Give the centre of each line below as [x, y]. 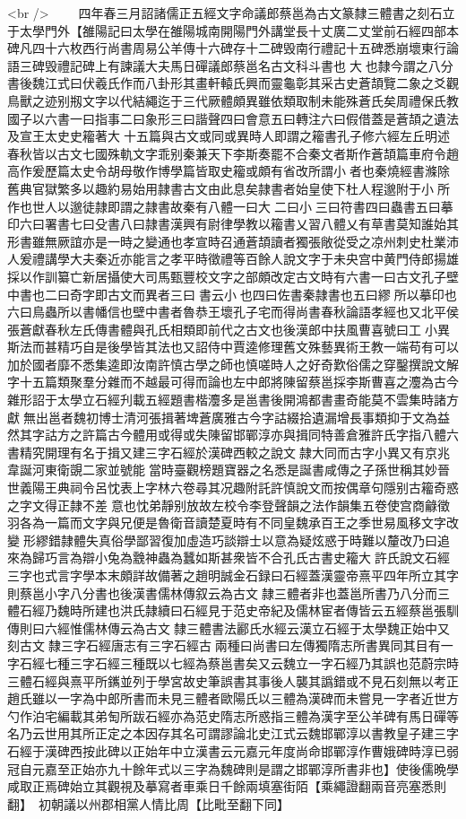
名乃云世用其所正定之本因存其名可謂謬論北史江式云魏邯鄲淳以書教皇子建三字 [233, 733]
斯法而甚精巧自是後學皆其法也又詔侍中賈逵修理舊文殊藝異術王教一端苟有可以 [233, 347]
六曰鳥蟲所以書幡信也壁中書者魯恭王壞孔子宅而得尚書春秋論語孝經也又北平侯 [233, 312]
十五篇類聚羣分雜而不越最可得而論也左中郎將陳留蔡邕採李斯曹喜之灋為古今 [239, 382]
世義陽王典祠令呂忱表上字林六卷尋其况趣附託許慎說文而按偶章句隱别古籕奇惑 [233, 488]
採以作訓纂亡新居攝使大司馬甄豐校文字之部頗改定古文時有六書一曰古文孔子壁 [233, 276]
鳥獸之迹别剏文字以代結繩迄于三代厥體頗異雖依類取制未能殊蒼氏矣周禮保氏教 [233, 100]
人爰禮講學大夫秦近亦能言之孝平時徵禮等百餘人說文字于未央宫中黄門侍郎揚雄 [233, 259]
